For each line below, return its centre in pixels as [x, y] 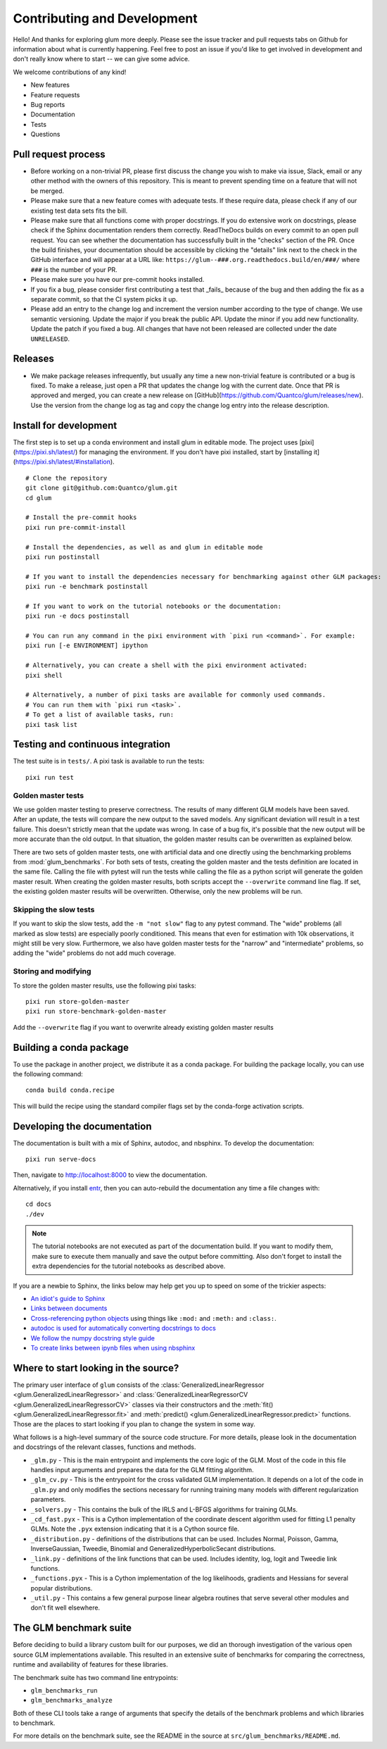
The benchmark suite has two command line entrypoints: [96, 1677]
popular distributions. [62, 1588]
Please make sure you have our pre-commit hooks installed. [118, 280]
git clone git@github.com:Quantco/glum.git [102, 488]
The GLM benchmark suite [72, 1628]
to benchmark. [34, 1723]
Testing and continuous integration [92, 744]
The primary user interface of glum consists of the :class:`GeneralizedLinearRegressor [139, 1385]
